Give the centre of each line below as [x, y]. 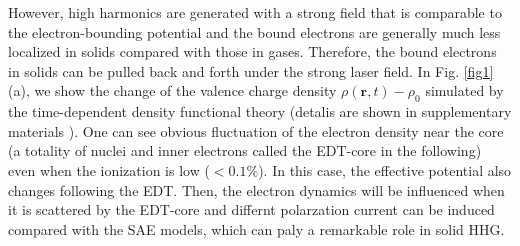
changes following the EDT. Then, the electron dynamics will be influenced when [256, 189]
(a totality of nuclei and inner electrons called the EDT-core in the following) [245, 150]
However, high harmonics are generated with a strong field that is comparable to [255, 12]
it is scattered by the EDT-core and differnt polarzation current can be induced [251, 209]
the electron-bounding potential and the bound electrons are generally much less [254, 31]
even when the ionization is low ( [109, 169]
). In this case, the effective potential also [385, 169]
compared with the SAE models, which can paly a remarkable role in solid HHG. [256, 228]
